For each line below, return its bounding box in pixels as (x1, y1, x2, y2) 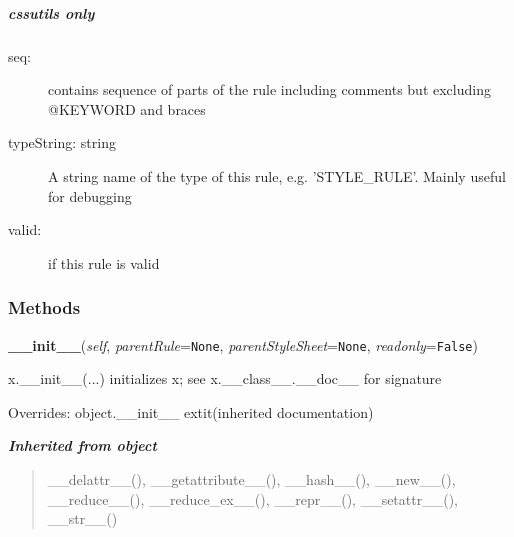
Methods (8, 295, 81, 320)
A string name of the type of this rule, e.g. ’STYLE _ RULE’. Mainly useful (48, 165, 506, 186)
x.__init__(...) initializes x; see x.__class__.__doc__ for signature (8, 368, 442, 389)
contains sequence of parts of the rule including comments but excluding (48, 79, 491, 100)
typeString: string (8, 132, 116, 153)
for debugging (48, 185, 132, 206)
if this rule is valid (48, 252, 160, 273)
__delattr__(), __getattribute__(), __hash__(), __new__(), (47, 468, 456, 489)
